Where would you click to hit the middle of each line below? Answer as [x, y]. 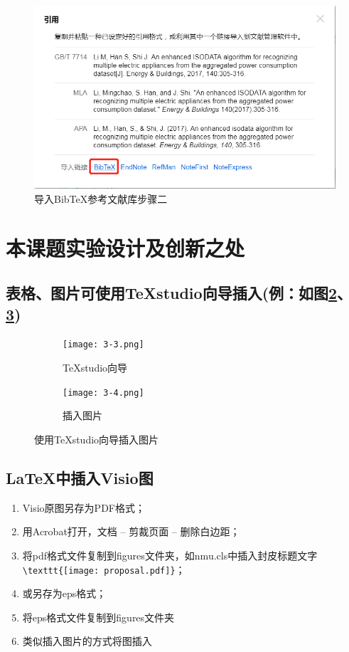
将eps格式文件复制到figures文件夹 [98, 617]
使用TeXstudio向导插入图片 [97, 439]
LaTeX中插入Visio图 [80, 477]
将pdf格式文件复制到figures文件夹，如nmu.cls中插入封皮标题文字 [170, 555]
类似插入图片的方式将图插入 [87, 641]
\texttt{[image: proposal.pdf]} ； [104, 569]
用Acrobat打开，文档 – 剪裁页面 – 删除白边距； [131, 531]
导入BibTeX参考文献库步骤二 [101, 198]
